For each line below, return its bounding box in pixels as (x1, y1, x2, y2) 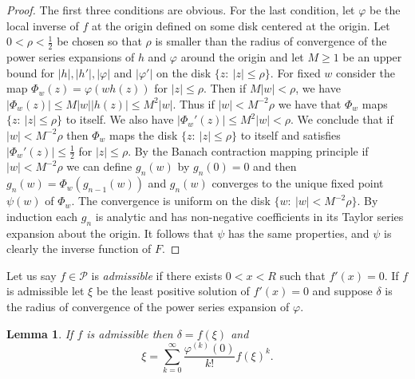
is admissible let (6, 282, 85, 299)
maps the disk (109, 126, 178, 143)
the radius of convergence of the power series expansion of (6, 298, 290, 314)
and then (253, 158, 297, 175)
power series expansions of (6, 49, 135, 65)
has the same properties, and (228, 224, 370, 241)
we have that (278, 95, 342, 112)
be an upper (342, 49, 402, 65)
